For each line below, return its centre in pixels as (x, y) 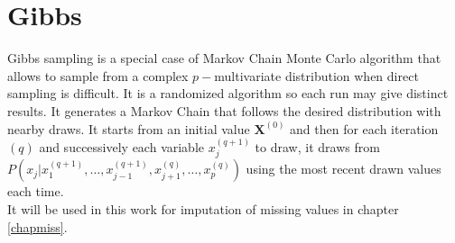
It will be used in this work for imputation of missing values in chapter (203, 208)
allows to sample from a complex (98, 75)
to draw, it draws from (317, 146)
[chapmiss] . (37, 226)
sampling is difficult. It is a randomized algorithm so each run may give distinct (228, 93)
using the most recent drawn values (344, 169)
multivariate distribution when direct (316, 75)
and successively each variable (122, 146)
